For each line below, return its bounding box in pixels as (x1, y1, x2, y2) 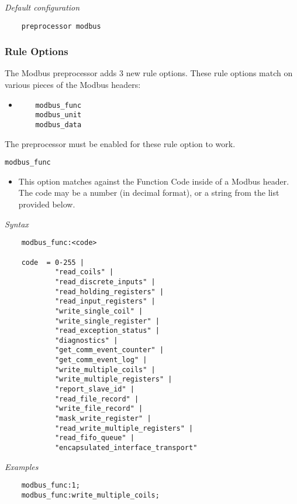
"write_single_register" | (54, 316, 160, 325)
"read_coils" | (54, 268, 114, 277)
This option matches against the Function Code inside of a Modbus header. (18, 175, 289, 187)
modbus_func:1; (21, 481, 80, 490)
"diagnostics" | (54, 336, 118, 345)
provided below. (18, 198, 75, 210)
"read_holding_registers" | (54, 287, 164, 296)
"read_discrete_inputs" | (54, 277, 156, 286)
